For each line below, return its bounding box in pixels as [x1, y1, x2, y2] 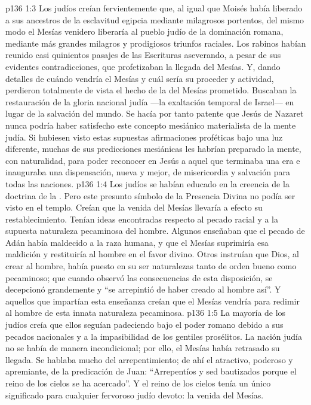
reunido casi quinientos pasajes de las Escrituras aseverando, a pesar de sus [5, 48, 281, 61]
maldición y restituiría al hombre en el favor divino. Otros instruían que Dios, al [5, 248, 299, 260]
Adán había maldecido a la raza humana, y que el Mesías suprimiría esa [5, 236, 269, 248]
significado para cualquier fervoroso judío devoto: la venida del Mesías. [5, 388, 264, 401]
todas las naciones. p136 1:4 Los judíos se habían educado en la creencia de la [5, 177, 290, 190]
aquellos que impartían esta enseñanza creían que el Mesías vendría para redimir [5, 294, 300, 307]
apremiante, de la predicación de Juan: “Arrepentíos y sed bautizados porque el [5, 365, 297, 377]
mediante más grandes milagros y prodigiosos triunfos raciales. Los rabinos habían [5, 36, 306, 49]
